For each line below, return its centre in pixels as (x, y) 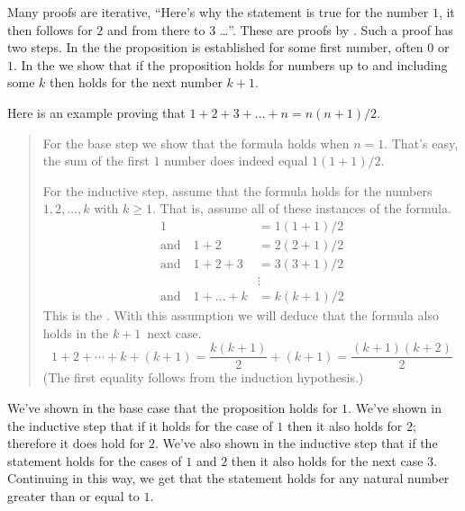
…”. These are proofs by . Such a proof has (336, 29)
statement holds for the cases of (95, 460)
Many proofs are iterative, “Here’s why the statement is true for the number (218, 12)
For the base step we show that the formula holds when (196, 143)
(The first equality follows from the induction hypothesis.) (203, 377)
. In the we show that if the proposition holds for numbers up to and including (231, 64)
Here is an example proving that (96, 112)
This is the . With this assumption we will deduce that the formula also (241, 315)
